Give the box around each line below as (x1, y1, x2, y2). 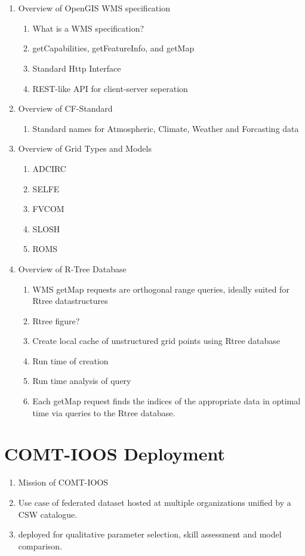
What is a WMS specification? (32, 21, 144, 34)
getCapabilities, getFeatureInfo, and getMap (32, 42, 195, 54)
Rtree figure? (32, 314, 80, 327)
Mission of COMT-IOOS (18, 476, 109, 489)
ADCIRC (32, 162, 66, 174)
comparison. (18, 539, 63, 552)
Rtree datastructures (32, 294, 108, 307)
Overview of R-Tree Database (18, 262, 127, 275)
